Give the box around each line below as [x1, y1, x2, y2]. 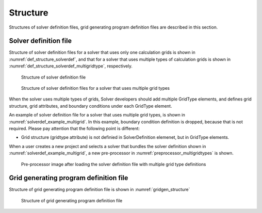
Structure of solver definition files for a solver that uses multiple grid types [21, 85, 170, 91]
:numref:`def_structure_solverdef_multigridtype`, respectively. [9, 63, 133, 69]
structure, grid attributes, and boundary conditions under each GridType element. [9, 103, 172, 109]
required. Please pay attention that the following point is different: [9, 125, 140, 131]
